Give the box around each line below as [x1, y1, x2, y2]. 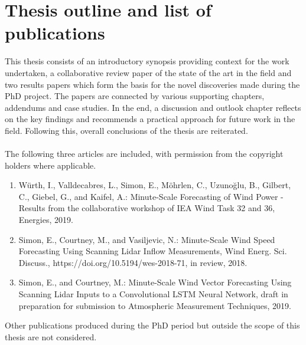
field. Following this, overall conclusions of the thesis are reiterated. [5, 124, 248, 136]
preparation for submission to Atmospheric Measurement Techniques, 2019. [18, 299, 291, 311]
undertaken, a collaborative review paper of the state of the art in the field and [5, 66, 292, 78]
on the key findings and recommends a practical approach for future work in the [5, 113, 295, 125]
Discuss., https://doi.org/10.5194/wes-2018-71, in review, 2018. [18, 256, 248, 268]
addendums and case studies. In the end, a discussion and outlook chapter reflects [5, 101, 301, 113]
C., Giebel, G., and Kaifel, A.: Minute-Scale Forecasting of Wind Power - [18, 190, 284, 202]
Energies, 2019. [18, 213, 73, 226]
